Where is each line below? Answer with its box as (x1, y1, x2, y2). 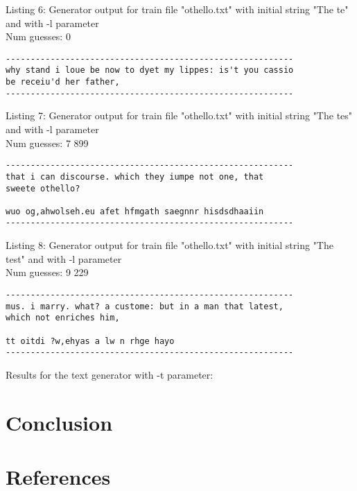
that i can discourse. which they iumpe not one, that (6, 171, 264, 182)
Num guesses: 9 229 (6, 265, 89, 279)
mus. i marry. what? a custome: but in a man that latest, (6, 301, 284, 311)
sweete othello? (6, 183, 80, 193)
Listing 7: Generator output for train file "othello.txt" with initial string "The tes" (6, 108, 353, 123)
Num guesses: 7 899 (6, 135, 89, 150)
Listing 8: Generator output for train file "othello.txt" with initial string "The (6, 238, 333, 252)
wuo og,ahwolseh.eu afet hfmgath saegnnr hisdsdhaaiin (6, 206, 264, 216)
